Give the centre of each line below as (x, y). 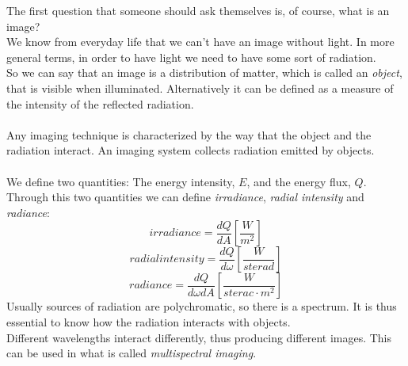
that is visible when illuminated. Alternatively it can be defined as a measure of (200, 88)
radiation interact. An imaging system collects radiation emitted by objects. (191, 150)
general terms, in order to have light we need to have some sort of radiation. (191, 57)
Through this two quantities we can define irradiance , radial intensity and (185, 197)
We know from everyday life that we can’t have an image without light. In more (200, 42)
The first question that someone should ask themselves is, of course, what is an (198, 10)
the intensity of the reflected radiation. (100, 103)
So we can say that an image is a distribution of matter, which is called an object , (204, 72)
